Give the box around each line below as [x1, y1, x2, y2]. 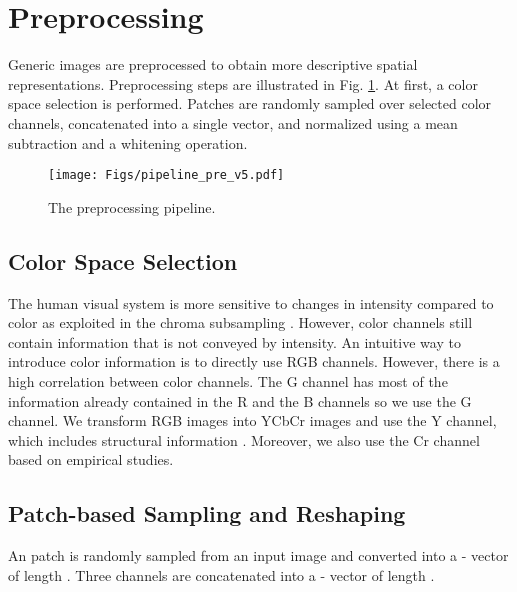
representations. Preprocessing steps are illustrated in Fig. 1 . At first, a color [8, 73, 478, 94]
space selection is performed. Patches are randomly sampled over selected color [8, 93, 492, 114]
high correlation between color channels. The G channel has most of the [8, 370, 448, 391]
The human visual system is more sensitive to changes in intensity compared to [8, 292, 494, 313]
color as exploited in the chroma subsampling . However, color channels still [8, 312, 473, 333]
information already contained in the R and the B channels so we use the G [8, 390, 472, 411]
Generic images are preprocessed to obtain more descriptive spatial [8, 54, 418, 75]
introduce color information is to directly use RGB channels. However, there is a [8, 351, 500, 372]
